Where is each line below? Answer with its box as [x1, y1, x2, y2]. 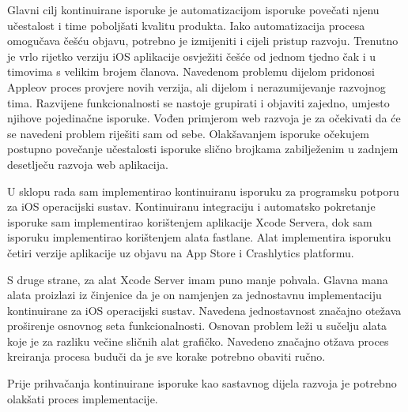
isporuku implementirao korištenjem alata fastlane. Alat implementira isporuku [7, 229, 391, 245]
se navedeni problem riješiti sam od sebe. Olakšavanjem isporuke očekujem [7, 125, 369, 141]
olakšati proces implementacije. [7, 390, 158, 406]
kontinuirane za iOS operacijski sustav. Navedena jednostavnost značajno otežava [7, 302, 402, 318]
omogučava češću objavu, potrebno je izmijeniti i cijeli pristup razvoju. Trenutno [7, 32, 399, 49]
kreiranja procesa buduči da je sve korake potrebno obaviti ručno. [7, 348, 326, 365]
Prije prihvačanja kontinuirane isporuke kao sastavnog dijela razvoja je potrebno [7, 375, 397, 391]
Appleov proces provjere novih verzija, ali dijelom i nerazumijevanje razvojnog [7, 78, 386, 95]
